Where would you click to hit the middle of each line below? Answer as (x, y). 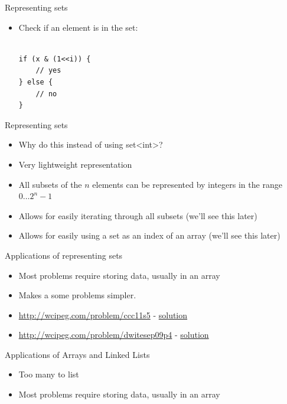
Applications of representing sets (64, 255)
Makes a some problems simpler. (77, 295)
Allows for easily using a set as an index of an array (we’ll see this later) (149, 235)
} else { (36, 82)
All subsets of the (50, 184)
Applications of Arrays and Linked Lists (77, 354)
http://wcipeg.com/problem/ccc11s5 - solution (103, 315)
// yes (48, 71)
